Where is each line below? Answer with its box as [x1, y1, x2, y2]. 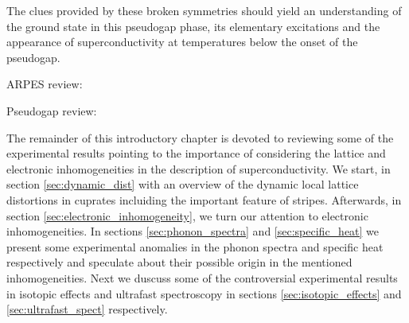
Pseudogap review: [6, 102, 97, 119]
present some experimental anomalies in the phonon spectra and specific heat [6, 238, 384, 255]
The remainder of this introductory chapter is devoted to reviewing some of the [6, 129, 394, 146]
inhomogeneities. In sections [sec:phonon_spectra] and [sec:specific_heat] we [6, 223, 380, 239]
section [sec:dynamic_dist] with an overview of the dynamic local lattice [6, 176, 359, 193]
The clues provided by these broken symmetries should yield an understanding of [6, 2, 402, 18]
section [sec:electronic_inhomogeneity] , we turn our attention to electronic [6, 207, 368, 224]
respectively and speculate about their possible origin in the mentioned [6, 254, 353, 270]
